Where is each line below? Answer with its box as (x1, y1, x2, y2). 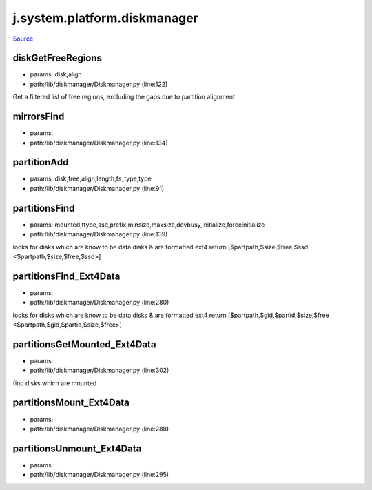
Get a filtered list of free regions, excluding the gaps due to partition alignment (12, 93, 236, 101)
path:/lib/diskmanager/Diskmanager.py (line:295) (30, 471, 169, 479)
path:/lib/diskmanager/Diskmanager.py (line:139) (30, 230, 168, 238)
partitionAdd (12, 156, 69, 168)
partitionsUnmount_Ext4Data (12, 442, 142, 454)
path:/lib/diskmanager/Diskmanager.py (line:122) (30, 80, 168, 88)
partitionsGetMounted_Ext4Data (12, 338, 156, 350)
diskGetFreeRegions (12, 52, 103, 64)
